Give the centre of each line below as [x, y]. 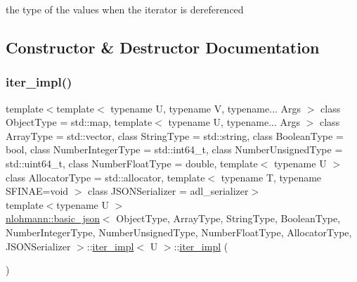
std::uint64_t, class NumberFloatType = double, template [132, 163]
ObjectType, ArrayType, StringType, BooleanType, [228, 218]
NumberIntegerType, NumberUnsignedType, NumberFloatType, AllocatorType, [179, 232]
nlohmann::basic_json [53, 218]
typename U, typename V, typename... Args [206, 108]
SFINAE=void [37, 191]
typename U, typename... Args [234, 122]
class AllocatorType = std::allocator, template [105, 177]
